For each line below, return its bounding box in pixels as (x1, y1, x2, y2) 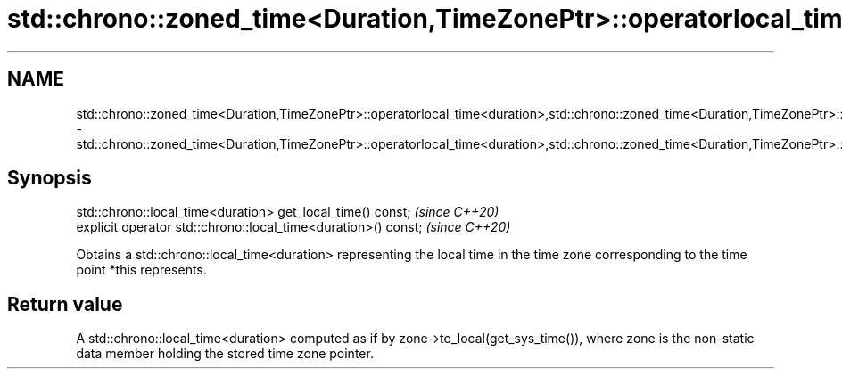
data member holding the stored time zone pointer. (76, 346, 374, 362)
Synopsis (7, 167, 92, 190)
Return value (7, 292, 123, 315)
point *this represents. (76, 262, 207, 278)
